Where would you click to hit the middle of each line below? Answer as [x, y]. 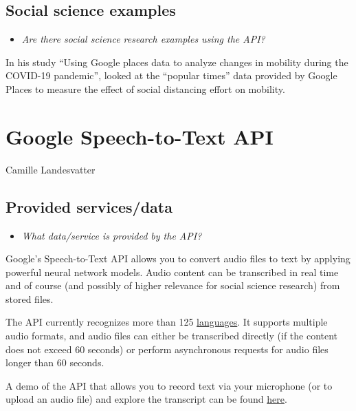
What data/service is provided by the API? [112, 235]
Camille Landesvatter [51, 169]
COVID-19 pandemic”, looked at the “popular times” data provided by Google [171, 75]
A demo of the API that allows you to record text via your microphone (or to [169, 385]
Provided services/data [89, 206]
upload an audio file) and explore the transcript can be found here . [146, 399]
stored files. [30, 298]
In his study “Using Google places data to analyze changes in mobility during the [177, 62]
